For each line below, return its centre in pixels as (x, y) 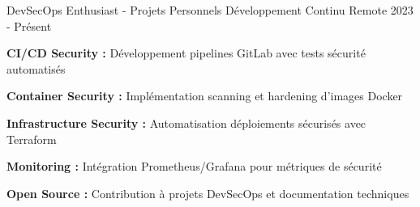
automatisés (36, 68)
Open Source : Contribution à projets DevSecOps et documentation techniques (208, 193)
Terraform (32, 139)
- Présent (29, 25)
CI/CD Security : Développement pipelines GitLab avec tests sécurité (186, 53)
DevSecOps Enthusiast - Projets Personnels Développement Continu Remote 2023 (210, 10)
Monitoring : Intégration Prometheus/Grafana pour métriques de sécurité (194, 166)
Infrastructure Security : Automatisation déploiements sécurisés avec (186, 123)
